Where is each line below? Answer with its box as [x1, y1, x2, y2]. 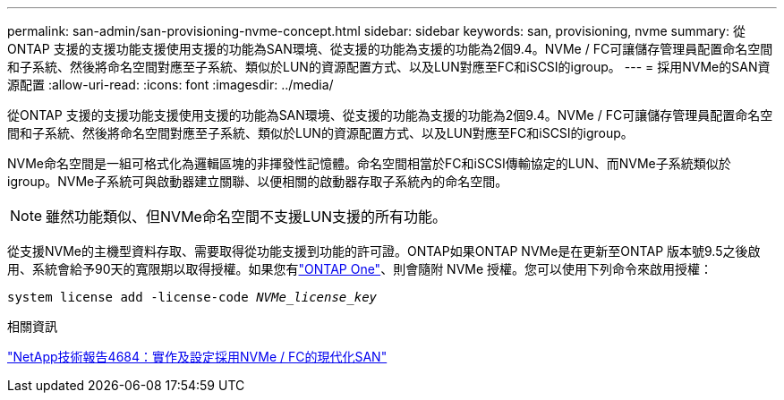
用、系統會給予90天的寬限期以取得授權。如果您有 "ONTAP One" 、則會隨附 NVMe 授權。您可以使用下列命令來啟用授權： [7, 261, 713, 277]
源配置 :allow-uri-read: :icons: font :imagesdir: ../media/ [7, 77, 334, 92]
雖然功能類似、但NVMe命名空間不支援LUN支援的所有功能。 [46, 208, 447, 226]
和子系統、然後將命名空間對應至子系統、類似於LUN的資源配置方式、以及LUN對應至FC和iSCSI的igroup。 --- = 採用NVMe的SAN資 [7, 59, 771, 74]
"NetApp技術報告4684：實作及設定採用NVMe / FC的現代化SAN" [7, 349, 388, 364]
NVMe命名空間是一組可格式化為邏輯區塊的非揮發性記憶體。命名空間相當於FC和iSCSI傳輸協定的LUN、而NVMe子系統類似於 [7, 156, 731, 171]
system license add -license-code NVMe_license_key [7, 290, 378, 304]
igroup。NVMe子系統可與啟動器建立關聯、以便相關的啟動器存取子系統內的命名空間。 [7, 174, 508, 189]
